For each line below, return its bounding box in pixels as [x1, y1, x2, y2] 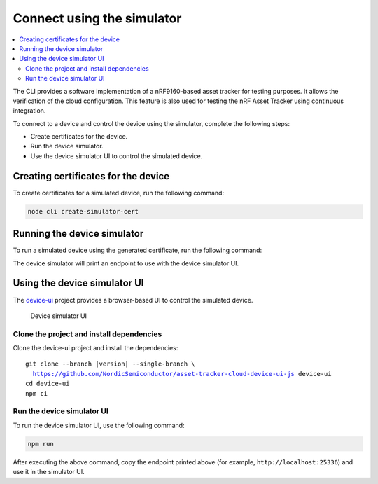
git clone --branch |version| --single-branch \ [25, 360, 195, 368]
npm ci [25, 389, 48, 397]
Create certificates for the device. [30, 132, 128, 141]
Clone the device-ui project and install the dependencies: [13, 344, 178, 352]
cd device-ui [25, 380, 70, 388]
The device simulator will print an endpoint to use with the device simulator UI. [13, 259, 239, 268]
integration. [13, 106, 46, 115]
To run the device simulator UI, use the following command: [13, 421, 185, 429]
